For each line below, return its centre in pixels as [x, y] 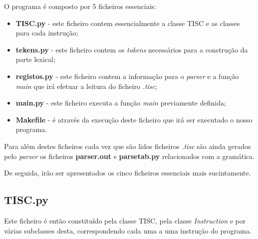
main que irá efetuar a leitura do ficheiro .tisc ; [86, 86]
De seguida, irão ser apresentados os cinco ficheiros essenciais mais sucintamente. [128, 173]
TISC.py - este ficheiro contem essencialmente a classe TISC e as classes [128, 23]
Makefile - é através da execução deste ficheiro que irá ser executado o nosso [134, 119]
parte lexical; [35, 59]
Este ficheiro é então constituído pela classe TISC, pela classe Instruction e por [125, 220]
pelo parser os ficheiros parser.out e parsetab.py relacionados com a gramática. [129, 156]
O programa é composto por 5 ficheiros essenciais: [80, 6]
